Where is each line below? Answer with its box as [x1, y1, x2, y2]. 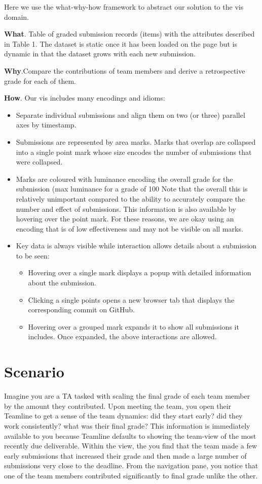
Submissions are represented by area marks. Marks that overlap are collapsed [16, 136, 256, 147]
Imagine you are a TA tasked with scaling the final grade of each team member [4, 391, 250, 401]
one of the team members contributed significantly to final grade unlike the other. [4, 470, 258, 480]
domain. [4, 11, 29, 22]
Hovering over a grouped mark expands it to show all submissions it [28, 321, 239, 332]
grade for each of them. [4, 75, 77, 86]
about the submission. [28, 277, 97, 288]
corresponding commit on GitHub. [28, 304, 135, 315]
